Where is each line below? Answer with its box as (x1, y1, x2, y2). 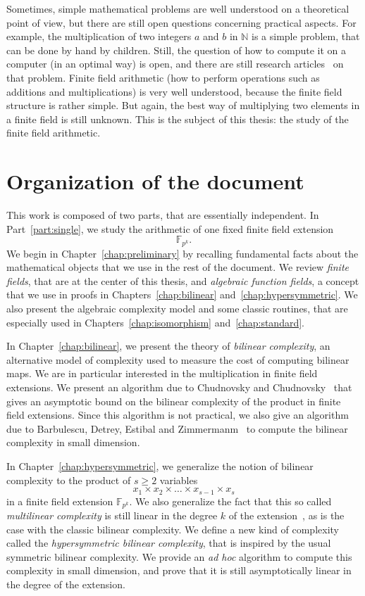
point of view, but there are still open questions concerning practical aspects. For (6, 15, 357, 30)
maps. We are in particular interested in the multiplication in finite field (6, 366, 318, 381)
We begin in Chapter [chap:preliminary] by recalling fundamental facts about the (6, 246, 359, 260)
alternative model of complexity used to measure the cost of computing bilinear (6, 352, 349, 367)
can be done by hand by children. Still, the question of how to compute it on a (6, 42, 346, 57)
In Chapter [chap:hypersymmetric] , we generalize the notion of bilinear (6, 459, 314, 474)
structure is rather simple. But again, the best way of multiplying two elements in (6, 98, 360, 113)
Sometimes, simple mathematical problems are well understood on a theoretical (6, 1, 349, 15)
